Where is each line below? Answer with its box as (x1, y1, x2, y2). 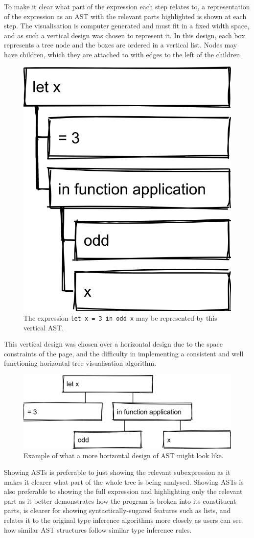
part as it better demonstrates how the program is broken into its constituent (4, 495, 236, 506)
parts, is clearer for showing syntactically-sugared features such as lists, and (4, 505, 231, 515)
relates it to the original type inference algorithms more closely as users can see (4, 515, 242, 525)
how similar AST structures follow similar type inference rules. (4, 524, 192, 535)
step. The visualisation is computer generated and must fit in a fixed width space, (4, 21, 250, 31)
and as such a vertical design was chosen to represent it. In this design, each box (4, 30, 245, 40)
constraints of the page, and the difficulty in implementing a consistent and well (4, 348, 244, 358)
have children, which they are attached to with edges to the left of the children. (4, 49, 242, 59)
